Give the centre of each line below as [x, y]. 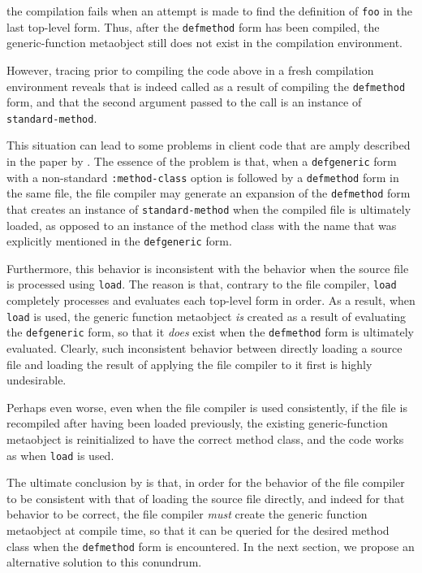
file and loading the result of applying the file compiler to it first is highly [189, 364]
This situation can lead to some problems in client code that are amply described [209, 145]
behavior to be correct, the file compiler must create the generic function [187, 514]
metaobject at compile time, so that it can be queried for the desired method [198, 530]
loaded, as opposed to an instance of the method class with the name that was [202, 225]
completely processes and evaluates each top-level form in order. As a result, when [211, 300]
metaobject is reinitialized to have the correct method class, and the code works [205, 439]
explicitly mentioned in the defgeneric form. [119, 241]
